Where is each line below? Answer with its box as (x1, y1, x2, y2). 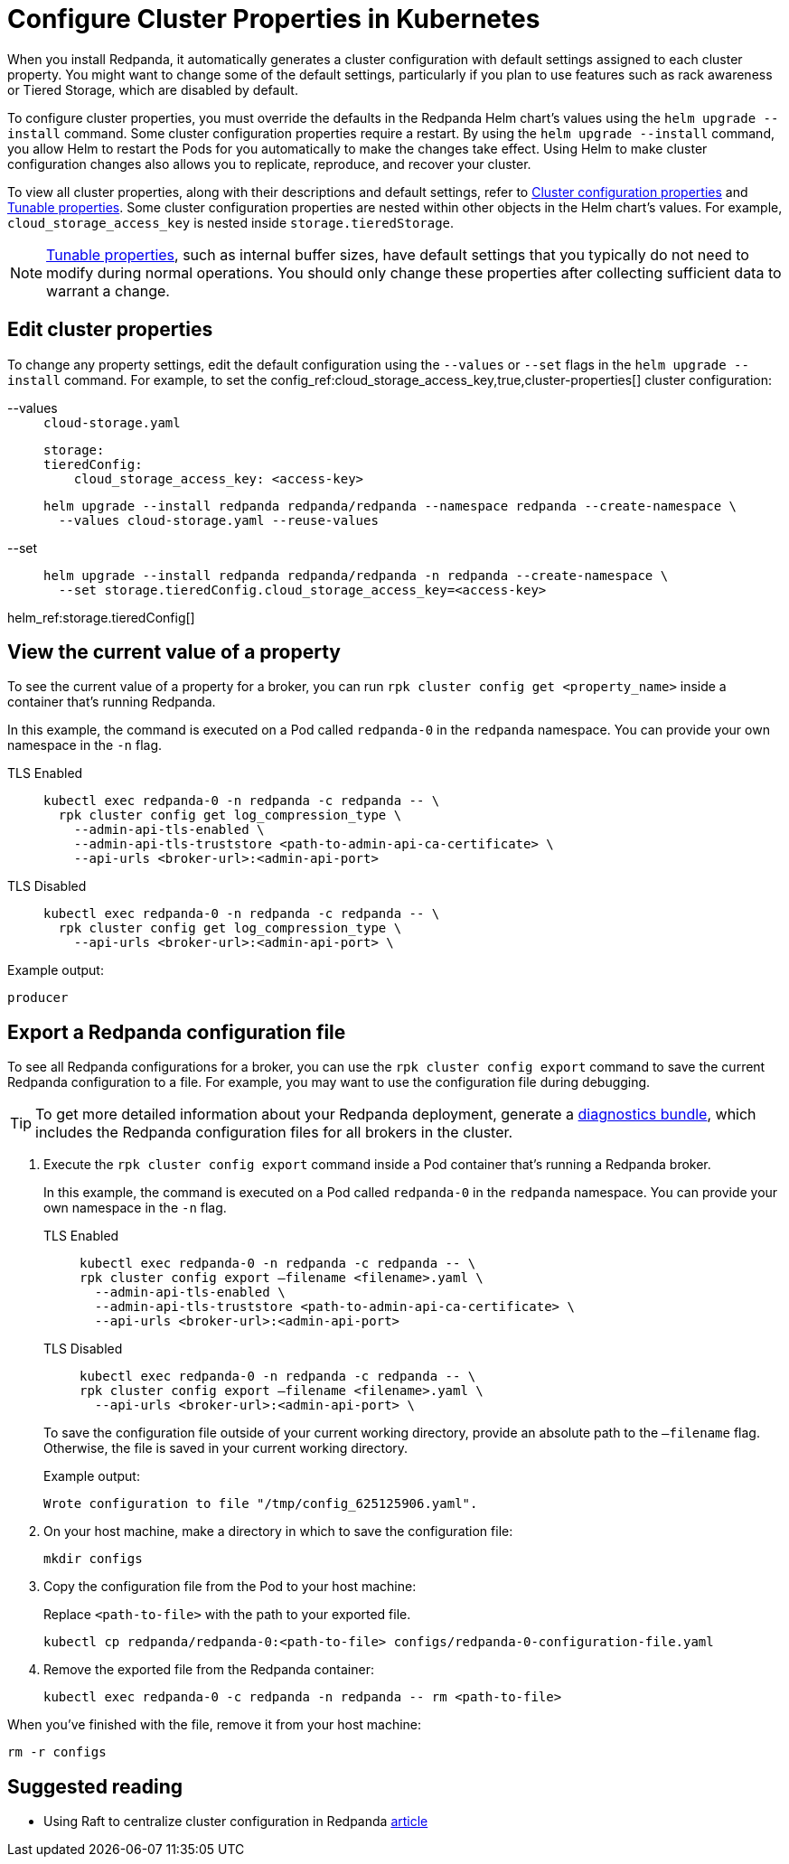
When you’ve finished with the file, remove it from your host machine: (7, 1717, 422, 1733)
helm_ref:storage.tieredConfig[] (7, 609, 195, 625)
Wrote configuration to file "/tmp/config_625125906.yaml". (43, 1496, 478, 1512)
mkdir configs (43, 1551, 143, 1567)
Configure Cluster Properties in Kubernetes (7, 4, 540, 34)
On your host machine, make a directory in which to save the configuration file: (43, 1523, 513, 1540)
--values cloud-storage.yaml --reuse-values (58, 512, 379, 528)
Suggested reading (7, 1775, 183, 1798)
